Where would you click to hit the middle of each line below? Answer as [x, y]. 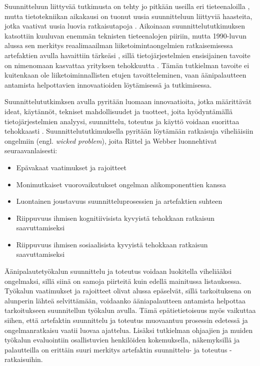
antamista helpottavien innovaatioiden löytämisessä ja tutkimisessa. [108, 84]
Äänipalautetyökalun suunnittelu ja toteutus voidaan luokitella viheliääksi [118, 271]
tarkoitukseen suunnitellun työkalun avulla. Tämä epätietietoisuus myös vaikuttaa [130, 310]
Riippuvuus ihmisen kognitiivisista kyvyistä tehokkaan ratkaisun [115, 218]
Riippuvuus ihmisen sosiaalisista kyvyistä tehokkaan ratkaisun [112, 244]
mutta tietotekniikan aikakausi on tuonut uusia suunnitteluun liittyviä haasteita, [128, 16]
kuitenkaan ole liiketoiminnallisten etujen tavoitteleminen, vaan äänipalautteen [125, 75]
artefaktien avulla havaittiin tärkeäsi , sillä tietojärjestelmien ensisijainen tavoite [127, 55]
